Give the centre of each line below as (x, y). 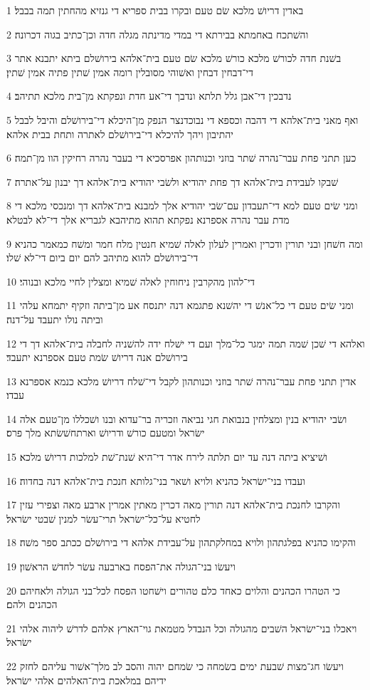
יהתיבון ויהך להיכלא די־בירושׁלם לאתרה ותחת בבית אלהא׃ (120, 134)
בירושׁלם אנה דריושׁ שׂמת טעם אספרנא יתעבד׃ (97, 357)
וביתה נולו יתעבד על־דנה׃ (55, 319)
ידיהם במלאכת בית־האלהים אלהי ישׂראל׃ (86, 680)
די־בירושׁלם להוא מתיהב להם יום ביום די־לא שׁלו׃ (102, 257)
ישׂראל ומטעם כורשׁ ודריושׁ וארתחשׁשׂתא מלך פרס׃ (106, 433)
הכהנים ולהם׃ (32, 604)
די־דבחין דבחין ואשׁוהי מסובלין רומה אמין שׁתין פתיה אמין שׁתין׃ (130, 72)
